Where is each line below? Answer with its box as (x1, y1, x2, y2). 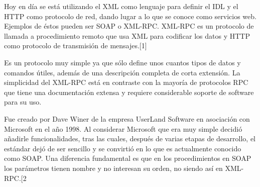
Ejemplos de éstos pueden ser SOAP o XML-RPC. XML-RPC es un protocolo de (4, 21, 254, 31)
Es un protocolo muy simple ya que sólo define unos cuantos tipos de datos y (4, 57, 241, 67)
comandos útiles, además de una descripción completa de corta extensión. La (4, 67, 240, 77)
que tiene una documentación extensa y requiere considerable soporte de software (4, 86, 254, 97)
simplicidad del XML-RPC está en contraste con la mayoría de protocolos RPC (4, 77, 248, 87)
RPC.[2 (4, 172, 27, 183)
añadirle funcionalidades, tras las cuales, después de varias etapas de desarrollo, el (4, 133, 255, 144)
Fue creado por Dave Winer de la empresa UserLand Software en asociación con (4, 113, 250, 124)
